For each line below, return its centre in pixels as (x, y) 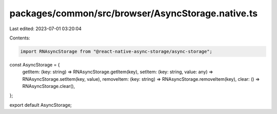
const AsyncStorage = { (35, 64)
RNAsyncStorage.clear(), (49, 86)
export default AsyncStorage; (41, 105)
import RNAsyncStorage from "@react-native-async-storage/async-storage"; (116, 51)
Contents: (20, 38)
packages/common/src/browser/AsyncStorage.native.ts (134, 13)
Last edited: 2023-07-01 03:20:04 (46, 29)
